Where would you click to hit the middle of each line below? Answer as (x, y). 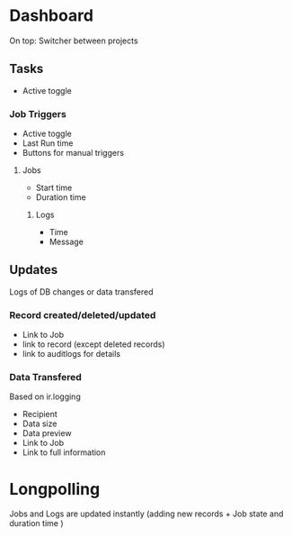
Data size (40, 423)
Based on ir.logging (45, 396)
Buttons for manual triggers (73, 153)
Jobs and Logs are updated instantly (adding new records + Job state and (146, 514)
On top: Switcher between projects (74, 41)
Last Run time (48, 143)
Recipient (40, 414)
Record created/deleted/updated (83, 314)
